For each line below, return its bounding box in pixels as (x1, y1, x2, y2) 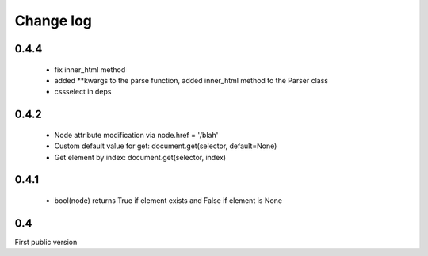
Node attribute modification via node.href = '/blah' (54, 130, 219, 139)
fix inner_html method (54, 64, 126, 75)
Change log (14, 12, 93, 29)
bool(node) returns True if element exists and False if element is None (54, 195, 283, 205)
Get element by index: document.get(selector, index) (54, 152, 226, 162)
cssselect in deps (54, 87, 112, 97)
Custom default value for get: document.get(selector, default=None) (54, 141, 277, 151)
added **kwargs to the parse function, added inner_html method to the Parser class (54, 75, 329, 85)
